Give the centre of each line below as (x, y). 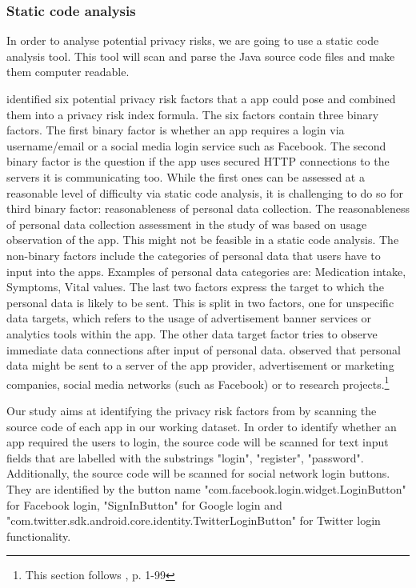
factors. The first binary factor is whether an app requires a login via (176, 130)
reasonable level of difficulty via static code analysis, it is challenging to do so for (205, 192)
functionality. (39, 536)
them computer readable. (68, 72)
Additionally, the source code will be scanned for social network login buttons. (198, 473)
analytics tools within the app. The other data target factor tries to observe (192, 333)
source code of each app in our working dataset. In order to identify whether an (202, 426)
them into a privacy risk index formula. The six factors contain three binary (193, 114)
